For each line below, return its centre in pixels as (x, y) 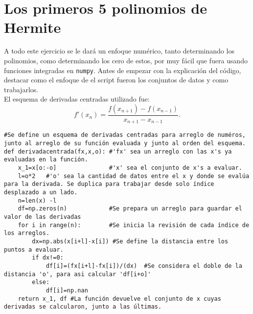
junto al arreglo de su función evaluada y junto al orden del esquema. (125, 144)
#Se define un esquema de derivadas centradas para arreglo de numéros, (125, 135)
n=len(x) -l (37, 200)
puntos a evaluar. (34, 249)
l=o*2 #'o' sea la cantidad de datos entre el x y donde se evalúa (134, 176)
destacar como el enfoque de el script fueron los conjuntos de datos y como (116, 80)
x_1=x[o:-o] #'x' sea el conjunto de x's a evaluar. (130, 168)
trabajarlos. (21, 89)
